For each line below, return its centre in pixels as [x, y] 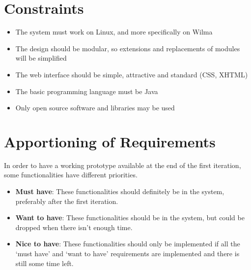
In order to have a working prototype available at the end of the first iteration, [123, 165]
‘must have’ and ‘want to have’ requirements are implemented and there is [127, 253]
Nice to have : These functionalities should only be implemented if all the [128, 244]
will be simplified [41, 58]
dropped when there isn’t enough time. [74, 227]
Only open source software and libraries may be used [95, 108]
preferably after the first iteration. [67, 201]
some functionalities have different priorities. [71, 175]
